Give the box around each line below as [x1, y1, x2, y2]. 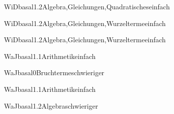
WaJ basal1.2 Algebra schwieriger [4, 100, 98, 111]
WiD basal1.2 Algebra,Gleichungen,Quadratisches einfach [4, 1, 170, 11]
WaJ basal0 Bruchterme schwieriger [4, 67, 105, 78]
